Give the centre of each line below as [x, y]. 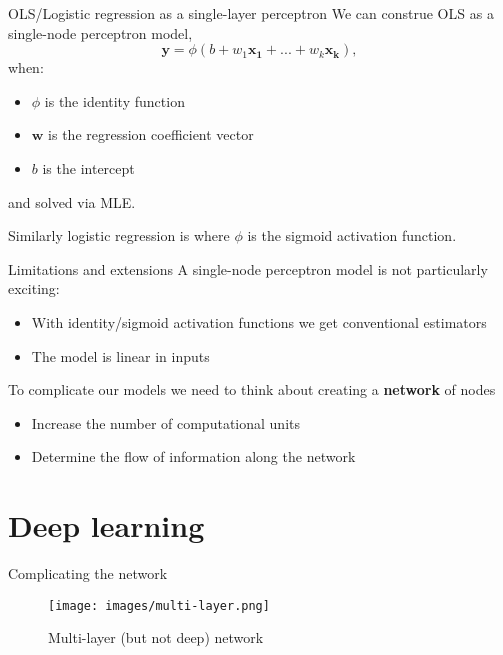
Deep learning [106, 525]
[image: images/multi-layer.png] [159, 605]
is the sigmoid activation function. [352, 235]
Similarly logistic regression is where [119, 235]
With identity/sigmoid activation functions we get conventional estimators [259, 321]
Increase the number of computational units [165, 422]
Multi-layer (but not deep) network [156, 637]
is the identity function [114, 100]
